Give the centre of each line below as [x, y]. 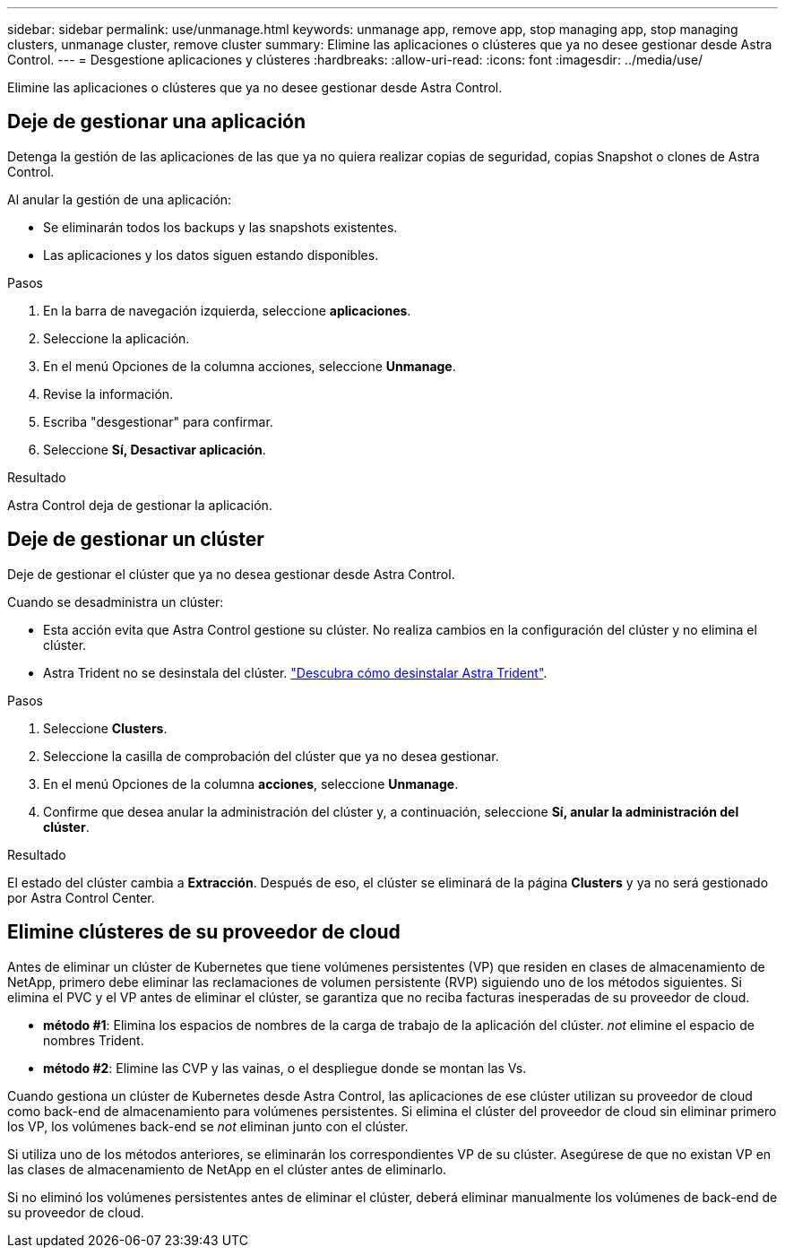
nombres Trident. [94, 1040]
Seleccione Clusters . [105, 728]
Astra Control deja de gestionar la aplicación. [140, 505]
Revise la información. [108, 394]
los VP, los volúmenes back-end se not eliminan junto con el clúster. [208, 1126]
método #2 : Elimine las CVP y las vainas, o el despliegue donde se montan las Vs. [285, 1068]
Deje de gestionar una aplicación [157, 122]
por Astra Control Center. [81, 897]
